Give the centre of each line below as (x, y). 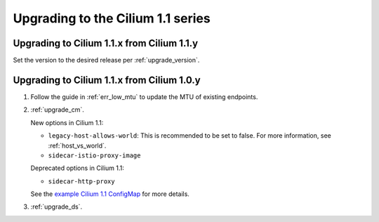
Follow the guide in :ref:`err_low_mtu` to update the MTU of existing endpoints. (144, 97)
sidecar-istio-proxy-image (94, 155)
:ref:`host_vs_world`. (77, 145)
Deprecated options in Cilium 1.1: (77, 168)
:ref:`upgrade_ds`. (56, 207)
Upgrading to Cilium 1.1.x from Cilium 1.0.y (107, 80)
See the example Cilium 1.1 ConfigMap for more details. (110, 194)
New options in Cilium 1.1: (67, 122)
